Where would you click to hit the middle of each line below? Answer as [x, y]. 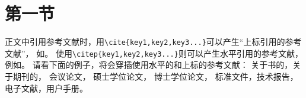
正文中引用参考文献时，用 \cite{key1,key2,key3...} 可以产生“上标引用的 [145, 42]
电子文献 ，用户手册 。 [46, 88]
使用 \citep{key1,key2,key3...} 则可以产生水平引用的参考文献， [179, 53]
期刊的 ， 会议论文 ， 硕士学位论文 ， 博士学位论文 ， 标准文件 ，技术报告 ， [155, 76]
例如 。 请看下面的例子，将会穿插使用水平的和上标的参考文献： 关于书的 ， [149, 65]
